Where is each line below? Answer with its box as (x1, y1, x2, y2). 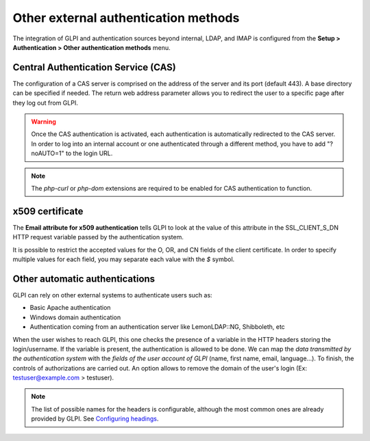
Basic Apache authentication (29, 304, 111, 312)
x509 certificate (12, 205, 84, 217)
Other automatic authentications (12, 273, 156, 284)
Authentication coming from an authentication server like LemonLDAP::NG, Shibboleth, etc (29, 323, 286, 331)
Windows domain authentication (29, 313, 121, 321)
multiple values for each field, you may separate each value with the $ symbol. (12, 255, 235, 263)
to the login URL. (65, 149, 113, 157)
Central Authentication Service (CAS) (12, 62, 176, 73)
